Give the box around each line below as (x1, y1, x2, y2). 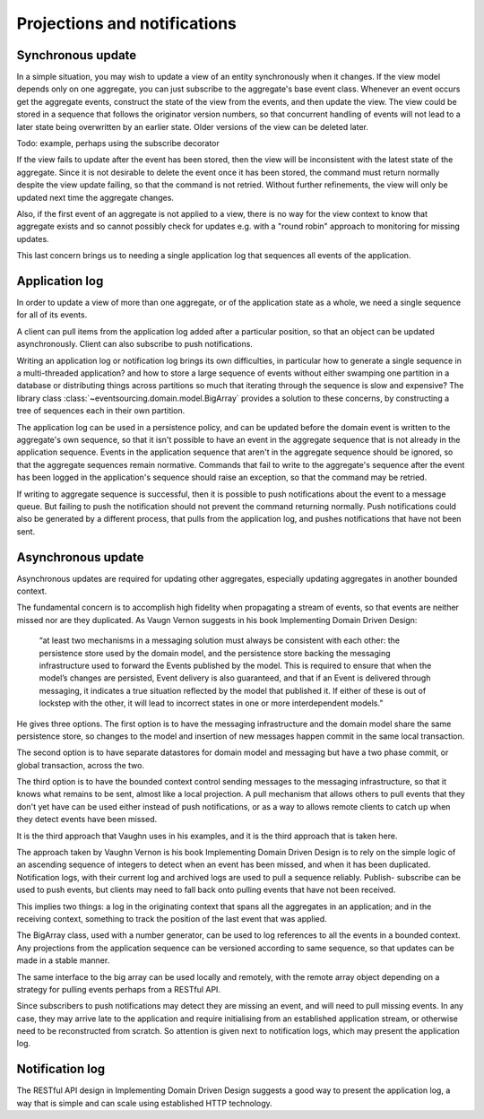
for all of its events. (16, 309, 88, 320)
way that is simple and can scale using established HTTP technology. (16, 1097, 272, 1108)
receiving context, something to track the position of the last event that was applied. (16, 913, 327, 924)
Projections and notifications (16, 13, 238, 33)
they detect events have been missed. (16, 814, 158, 825)
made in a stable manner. (16, 955, 110, 966)
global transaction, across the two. (16, 759, 145, 770)
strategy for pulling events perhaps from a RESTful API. (16, 984, 221, 994)
